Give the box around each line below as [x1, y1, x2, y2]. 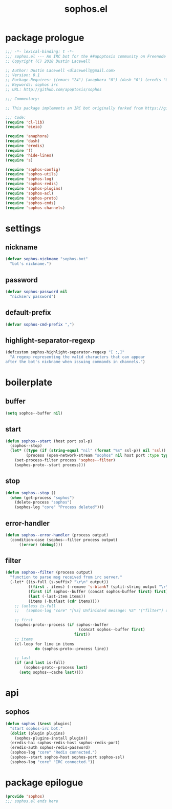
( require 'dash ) [5, 138, 40, 144]
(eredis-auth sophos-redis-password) [10, 745, 91, 750]
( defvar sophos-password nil [5, 289, 68, 294]
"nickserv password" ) [10, 294, 56, 299]
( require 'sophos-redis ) [5, 181, 58, 187]
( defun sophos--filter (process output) [5, 570, 93, 575]
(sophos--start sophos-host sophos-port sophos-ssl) [10, 754, 125, 760]
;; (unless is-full [14, 603, 56, 608]
